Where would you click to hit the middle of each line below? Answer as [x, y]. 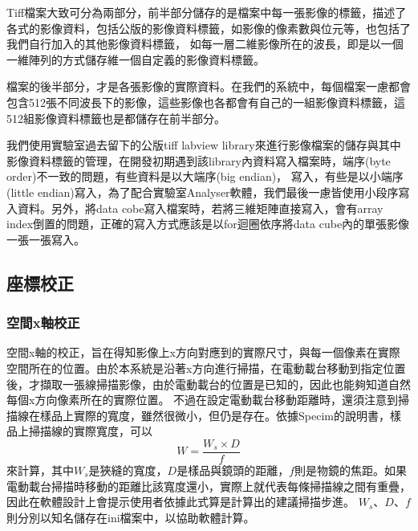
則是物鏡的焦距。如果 [351, 470]
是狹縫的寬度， [128, 470]
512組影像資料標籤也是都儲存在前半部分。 [116, 118]
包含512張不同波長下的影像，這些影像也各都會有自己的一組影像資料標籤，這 [206, 102]
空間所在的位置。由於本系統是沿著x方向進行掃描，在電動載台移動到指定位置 [206, 368]
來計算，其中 [40, 470]
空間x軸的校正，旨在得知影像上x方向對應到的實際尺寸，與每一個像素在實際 [203, 352]
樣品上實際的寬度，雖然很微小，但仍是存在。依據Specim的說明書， [215, 415]
